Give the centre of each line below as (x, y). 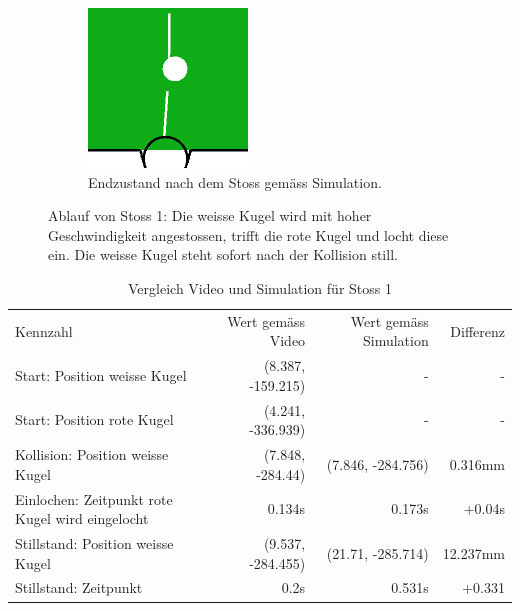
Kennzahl (44, 330)
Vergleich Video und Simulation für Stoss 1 (260, 287)
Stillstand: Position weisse (94, 543)
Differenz (477, 330)
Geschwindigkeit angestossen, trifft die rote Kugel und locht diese (248, 234)
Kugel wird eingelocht (82, 518)
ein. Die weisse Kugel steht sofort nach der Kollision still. (223, 254)
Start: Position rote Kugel (94, 419)
